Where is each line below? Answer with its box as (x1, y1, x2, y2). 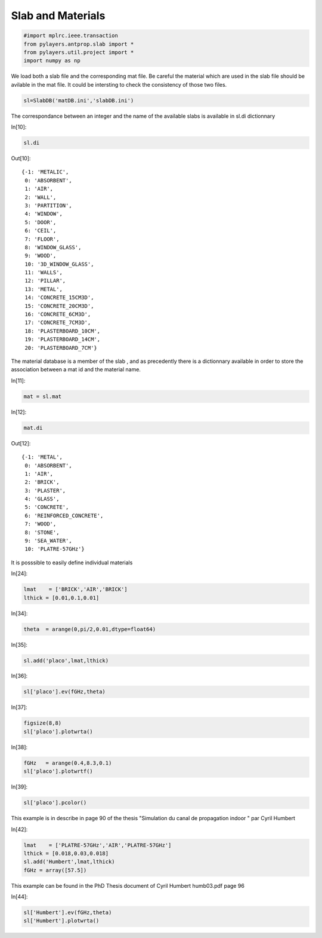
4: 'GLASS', (24, 496, 60, 502)
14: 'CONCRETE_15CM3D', (24, 294, 94, 301)
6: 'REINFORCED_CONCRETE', (24, 512, 104, 519)
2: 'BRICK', (24, 479, 60, 485)
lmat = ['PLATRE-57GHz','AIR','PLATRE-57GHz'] (23, 842, 172, 848)
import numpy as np (23, 57, 80, 64)
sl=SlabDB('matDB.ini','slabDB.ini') (23, 97, 134, 104)
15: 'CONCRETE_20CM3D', (24, 303, 94, 309)
